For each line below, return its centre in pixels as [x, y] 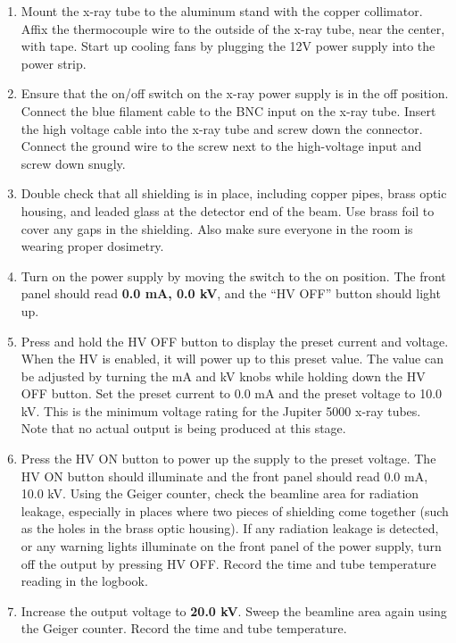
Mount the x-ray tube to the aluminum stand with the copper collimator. [222, 11]
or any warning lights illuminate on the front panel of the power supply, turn [231, 546]
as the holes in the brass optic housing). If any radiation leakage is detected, [230, 528]
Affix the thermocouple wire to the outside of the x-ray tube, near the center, [233, 28]
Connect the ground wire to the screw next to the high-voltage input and [221, 146]
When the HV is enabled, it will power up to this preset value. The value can [232, 359]
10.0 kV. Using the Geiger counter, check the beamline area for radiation [220, 493]
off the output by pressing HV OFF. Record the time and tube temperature [228, 563]
